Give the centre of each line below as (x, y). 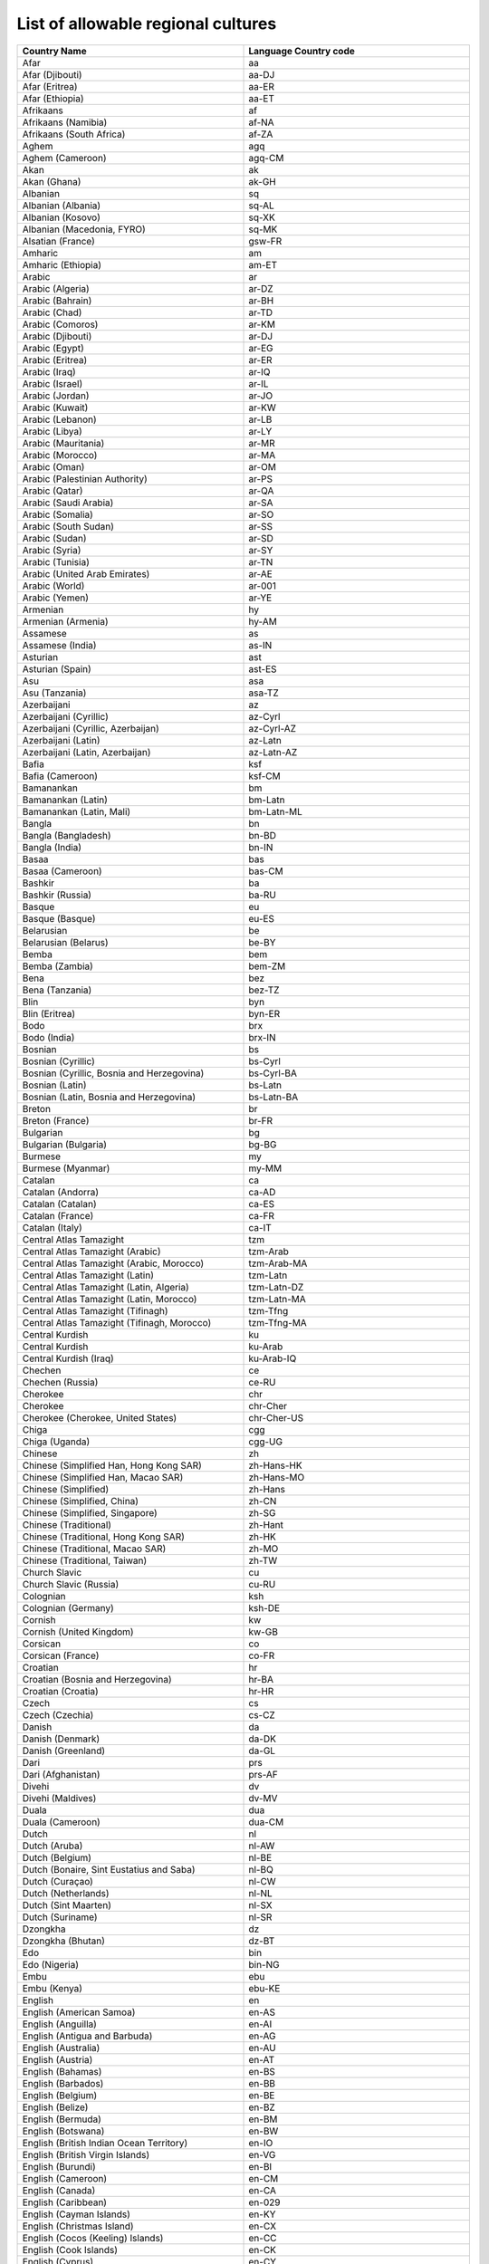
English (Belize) (55, 2107)
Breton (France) (56, 1120)
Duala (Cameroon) (62, 1822)
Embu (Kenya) (53, 1988)
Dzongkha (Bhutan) (64, 1941)
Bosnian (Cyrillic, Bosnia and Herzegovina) (113, 1073)
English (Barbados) (63, 2083)
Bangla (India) (52, 847)
